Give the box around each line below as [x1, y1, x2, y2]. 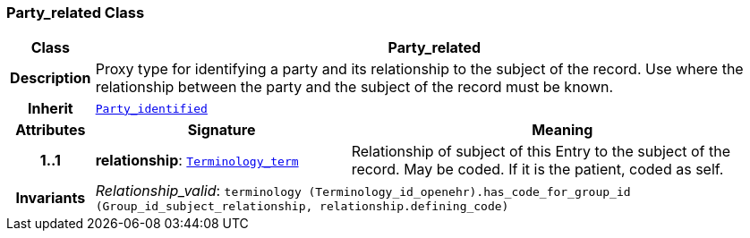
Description [10, 69, 91, 88]
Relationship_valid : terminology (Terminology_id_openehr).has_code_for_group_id [95, 182, 631, 200]
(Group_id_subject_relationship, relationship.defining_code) [95, 200, 509, 214]
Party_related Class [6, 4, 145, 21]
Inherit [27, 99, 73, 118]
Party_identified [95, 101, 208, 115]
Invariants [15, 188, 86, 207]
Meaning [532, 121, 593, 140]
